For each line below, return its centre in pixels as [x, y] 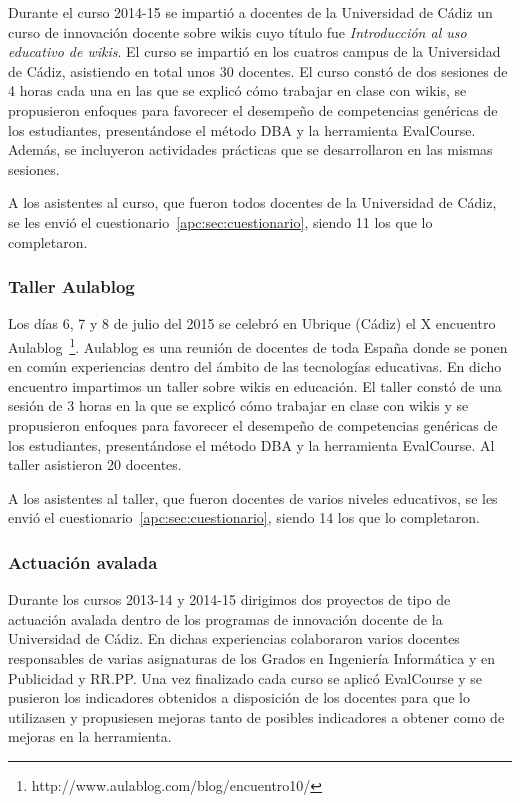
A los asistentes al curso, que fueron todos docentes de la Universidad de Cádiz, [252, 202]
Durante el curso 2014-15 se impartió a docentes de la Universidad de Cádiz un [250, 12]
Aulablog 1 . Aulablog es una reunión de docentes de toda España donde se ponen [258, 345]
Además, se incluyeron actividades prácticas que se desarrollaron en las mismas [250, 149]
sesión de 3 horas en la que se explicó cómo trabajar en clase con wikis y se [238, 405]
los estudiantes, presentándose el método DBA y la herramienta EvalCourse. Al [251, 444]
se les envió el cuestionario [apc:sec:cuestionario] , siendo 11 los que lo [220, 221]
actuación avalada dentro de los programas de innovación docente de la [225, 618]
